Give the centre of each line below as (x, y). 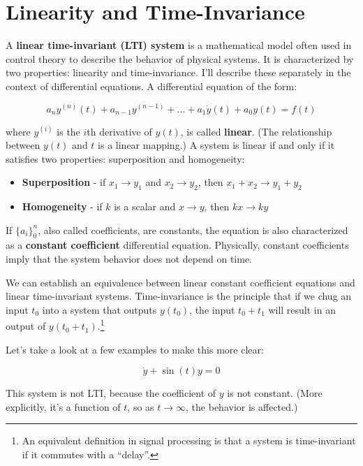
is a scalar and (145, 206)
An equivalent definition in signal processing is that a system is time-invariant (189, 440)
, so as (141, 406)
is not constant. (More (275, 393)
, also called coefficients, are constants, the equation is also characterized (193, 230)
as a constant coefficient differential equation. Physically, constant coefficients (177, 245)
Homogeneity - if (62, 206)
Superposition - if (64, 182)
